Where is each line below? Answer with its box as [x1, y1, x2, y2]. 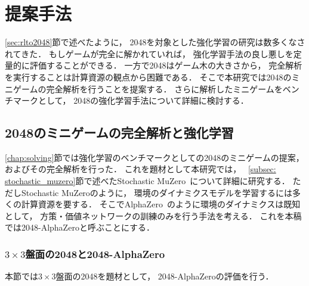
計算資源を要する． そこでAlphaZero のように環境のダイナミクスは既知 [21, 198, 301, 210]
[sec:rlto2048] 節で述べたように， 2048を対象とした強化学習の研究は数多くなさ [5, 36, 305, 48]
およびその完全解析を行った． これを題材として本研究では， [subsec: [5, 163, 276, 175]
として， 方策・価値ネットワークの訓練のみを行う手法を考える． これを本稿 [5, 209, 302, 222]
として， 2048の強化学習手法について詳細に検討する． [38, 94, 249, 107]
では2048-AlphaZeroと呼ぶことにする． [5, 221, 155, 234]
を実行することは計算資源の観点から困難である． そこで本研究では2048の [5, 70, 292, 83]
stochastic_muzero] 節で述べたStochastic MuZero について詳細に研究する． [5, 175, 290, 187]
